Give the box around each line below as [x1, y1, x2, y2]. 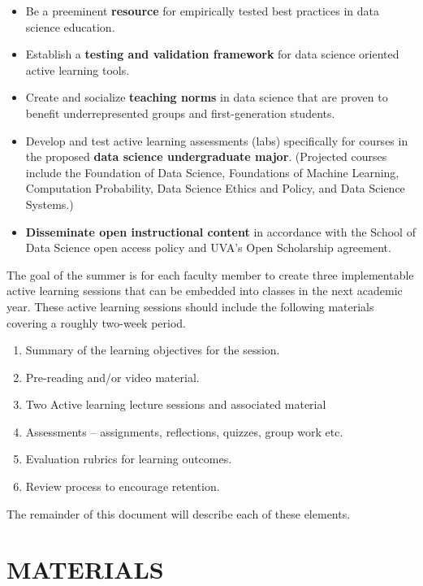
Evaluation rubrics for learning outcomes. [25, 450, 232, 467]
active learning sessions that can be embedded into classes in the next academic [6, 282, 403, 299]
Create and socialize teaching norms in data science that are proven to [25, 89, 388, 106]
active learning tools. [25, 61, 130, 78]
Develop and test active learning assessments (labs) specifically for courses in [25, 132, 408, 149]
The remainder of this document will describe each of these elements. [6, 505, 351, 522]
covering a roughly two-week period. [6, 314, 187, 331]
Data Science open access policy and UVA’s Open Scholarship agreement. [25, 239, 391, 256]
